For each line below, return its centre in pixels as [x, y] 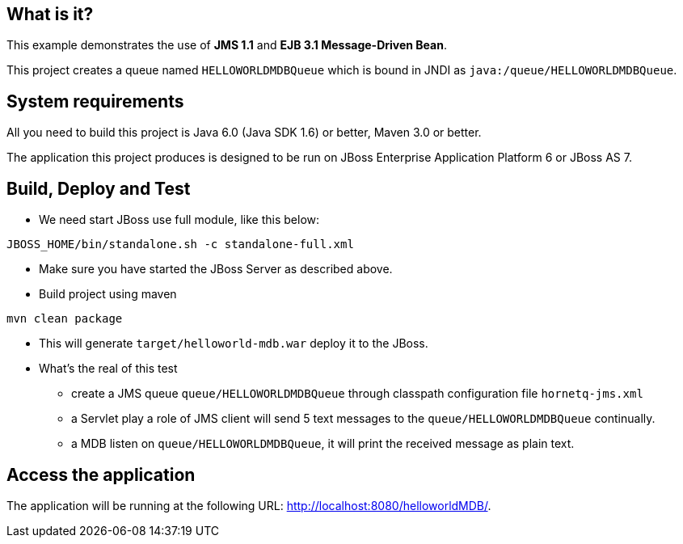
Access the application [101, 474]
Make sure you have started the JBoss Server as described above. [216, 269]
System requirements [95, 101]
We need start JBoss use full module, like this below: [179, 220]
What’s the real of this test [108, 369]
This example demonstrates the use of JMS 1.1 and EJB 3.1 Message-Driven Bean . [227, 45]
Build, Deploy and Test [99, 188]
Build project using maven [108, 294]
